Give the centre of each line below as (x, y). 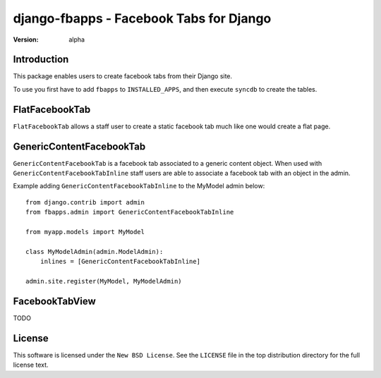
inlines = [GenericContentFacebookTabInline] (120, 262)
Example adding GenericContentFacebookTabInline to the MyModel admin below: (139, 186)
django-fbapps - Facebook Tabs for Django (142, 18)
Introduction (41, 60)
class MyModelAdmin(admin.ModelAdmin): (95, 251)
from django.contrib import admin (85, 202)
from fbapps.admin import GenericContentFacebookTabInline (130, 212)
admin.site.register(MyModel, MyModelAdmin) (104, 281)
